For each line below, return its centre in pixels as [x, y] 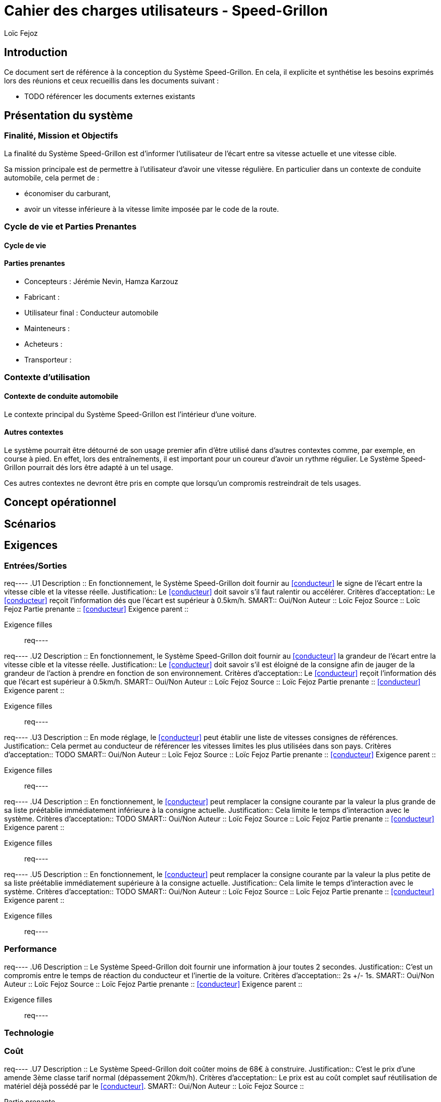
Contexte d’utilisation [47, 377]
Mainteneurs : [47, 329]
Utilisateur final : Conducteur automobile [91, 313]
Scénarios [30, 524]
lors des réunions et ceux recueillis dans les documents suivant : [111, 80]
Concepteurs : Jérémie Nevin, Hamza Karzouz [101, 282]
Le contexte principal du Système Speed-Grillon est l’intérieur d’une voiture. [130, 414]
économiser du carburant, [67, 193]
